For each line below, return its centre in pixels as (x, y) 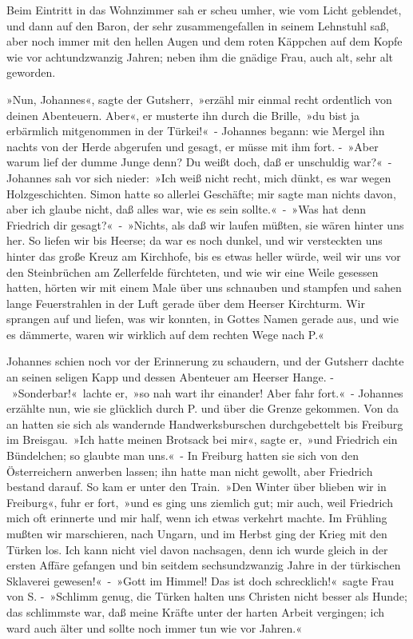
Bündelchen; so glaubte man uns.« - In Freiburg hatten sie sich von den (183, 455)
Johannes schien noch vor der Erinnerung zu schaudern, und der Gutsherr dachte (205, 361)
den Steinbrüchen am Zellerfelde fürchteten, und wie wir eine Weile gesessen (193, 272)
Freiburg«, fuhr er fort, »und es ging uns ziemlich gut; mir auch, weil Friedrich (200, 502)
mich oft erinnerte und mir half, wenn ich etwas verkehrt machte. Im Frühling (197, 518)
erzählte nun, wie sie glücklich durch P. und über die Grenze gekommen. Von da (203, 408)
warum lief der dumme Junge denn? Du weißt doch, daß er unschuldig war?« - (199, 162)
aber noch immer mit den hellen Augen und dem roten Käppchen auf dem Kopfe (205, 41)
